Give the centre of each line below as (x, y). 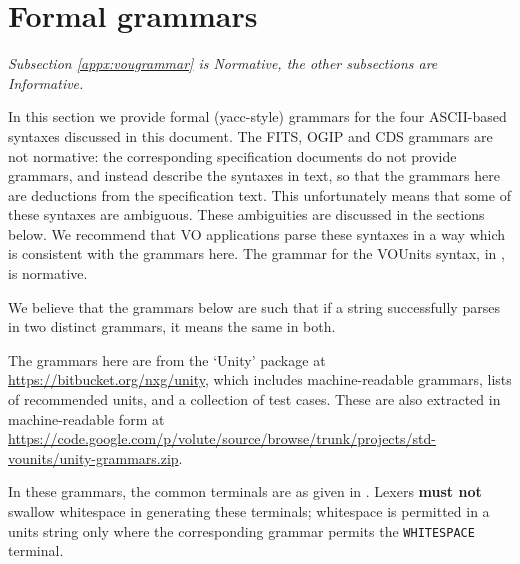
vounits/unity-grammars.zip (93, 457)
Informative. (46, 82)
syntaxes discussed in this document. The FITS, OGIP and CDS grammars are (250, 135)
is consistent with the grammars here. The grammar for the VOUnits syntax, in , (256, 253)
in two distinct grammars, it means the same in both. (172, 326)
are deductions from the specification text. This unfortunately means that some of (259, 194)
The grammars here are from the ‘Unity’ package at (167, 359)
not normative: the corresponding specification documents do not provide (232, 155)
